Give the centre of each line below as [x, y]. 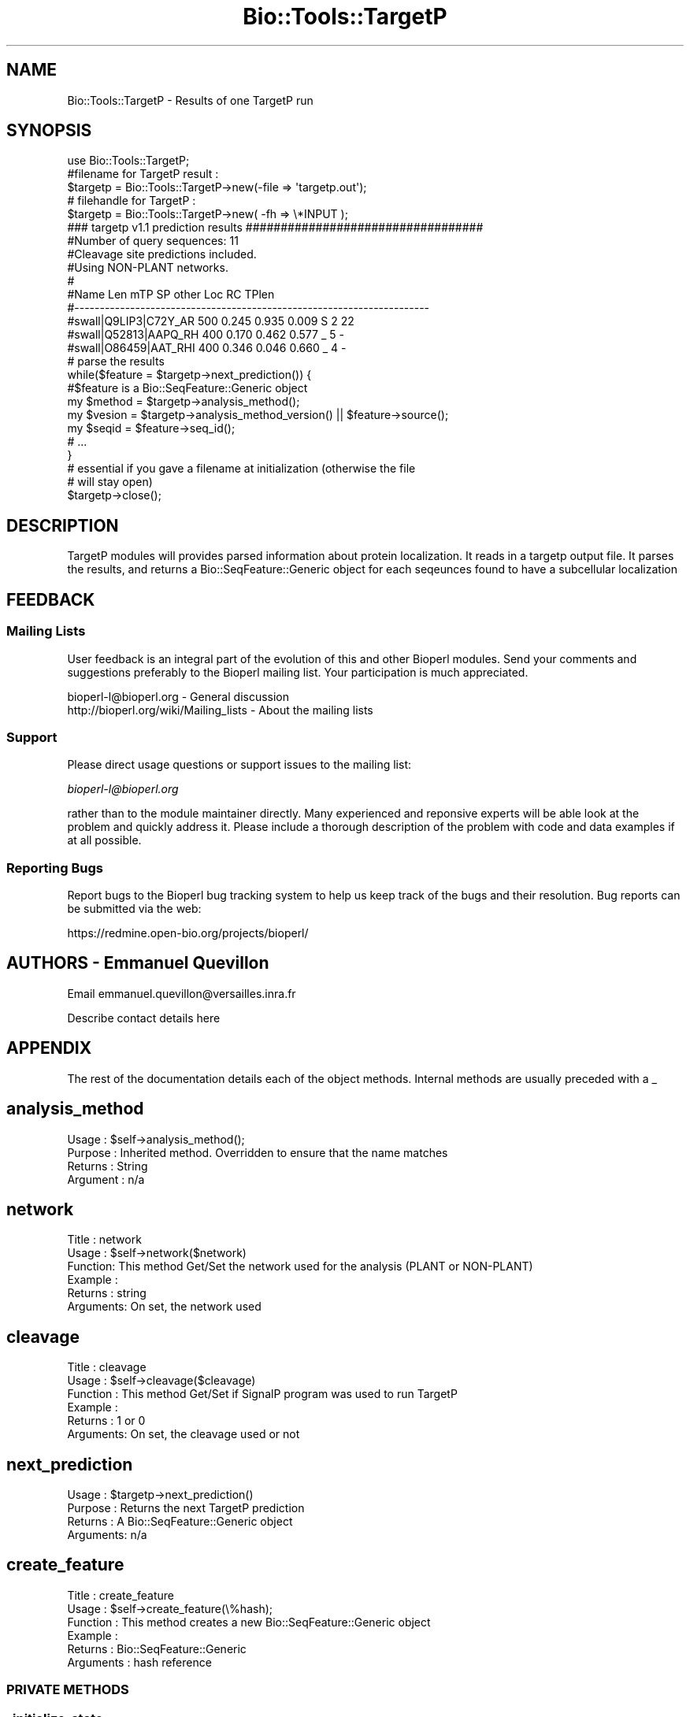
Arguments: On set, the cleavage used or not [184, 1434]
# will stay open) [110, 482]
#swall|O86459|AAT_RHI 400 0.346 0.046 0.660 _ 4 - [207, 348]
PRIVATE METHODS [68, 1690]
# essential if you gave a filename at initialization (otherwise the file [241, 469]
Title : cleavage [107, 1367]
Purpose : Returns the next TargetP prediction [186, 1508]
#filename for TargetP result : [143, 174]
